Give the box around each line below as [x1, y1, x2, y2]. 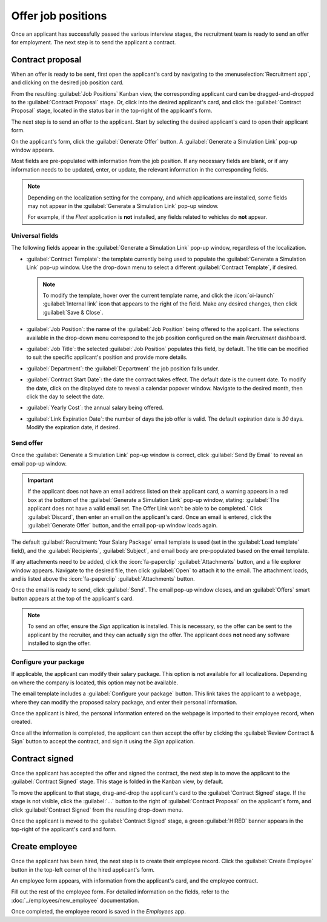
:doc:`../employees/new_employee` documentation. [11, 897, 139, 904]
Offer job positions [11, 9, 107, 22]
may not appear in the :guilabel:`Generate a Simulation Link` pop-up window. [27, 202, 219, 209]
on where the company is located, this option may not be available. [11, 679, 179, 686]
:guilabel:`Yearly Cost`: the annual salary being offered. [26, 404, 163, 412]
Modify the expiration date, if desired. [26, 424, 121, 431]
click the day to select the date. [26, 393, 105, 400]
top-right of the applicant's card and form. [11, 826, 117, 833]
